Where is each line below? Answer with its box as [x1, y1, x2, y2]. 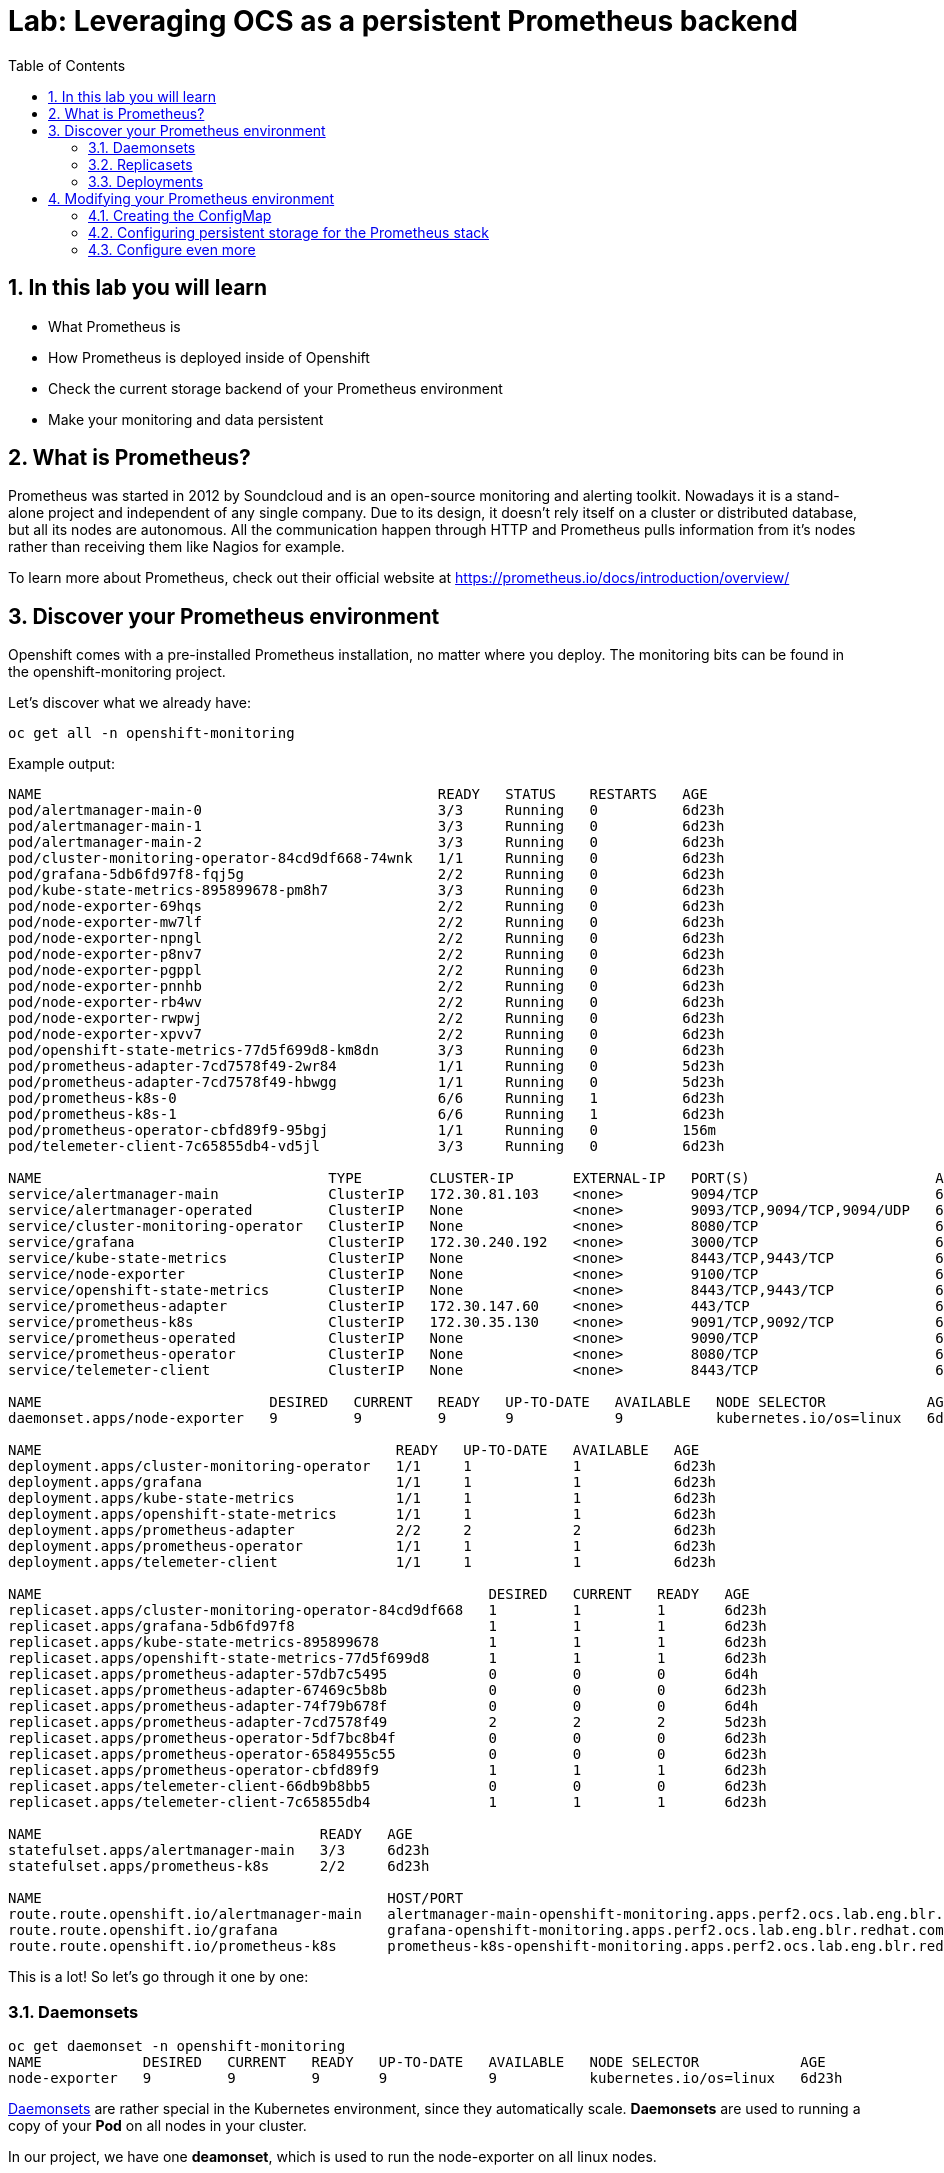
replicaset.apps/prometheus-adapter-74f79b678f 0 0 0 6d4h [8, 1698, 759, 1715]
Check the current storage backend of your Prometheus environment [48, 379, 503, 397]
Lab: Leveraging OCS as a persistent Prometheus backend [8, 4, 798, 38]
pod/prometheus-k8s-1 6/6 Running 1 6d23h [8, 1106, 725, 1123]
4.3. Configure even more [88, 240, 256, 258]
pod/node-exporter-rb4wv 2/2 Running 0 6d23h [8, 994, 725, 1011]
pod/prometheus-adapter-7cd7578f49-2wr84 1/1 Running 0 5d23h [8, 1058, 725, 1075]
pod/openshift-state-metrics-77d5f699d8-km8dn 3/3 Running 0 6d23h [8, 1042, 725, 1059]
